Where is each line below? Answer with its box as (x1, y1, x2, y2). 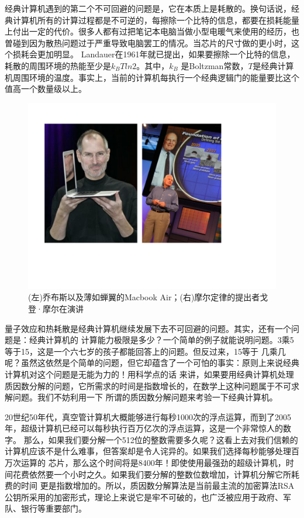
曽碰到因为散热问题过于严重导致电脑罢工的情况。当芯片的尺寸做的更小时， (5, 36, 291, 49)
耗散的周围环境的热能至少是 (5, 59, 111, 71)
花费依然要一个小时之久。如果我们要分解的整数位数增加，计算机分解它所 (12, 468, 291, 480)
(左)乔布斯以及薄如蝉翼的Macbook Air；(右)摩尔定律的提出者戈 (28, 291, 268, 303)
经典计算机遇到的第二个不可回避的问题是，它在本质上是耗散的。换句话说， (5, 2, 291, 14)
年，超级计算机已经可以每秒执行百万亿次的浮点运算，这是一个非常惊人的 (5, 422, 283, 434)
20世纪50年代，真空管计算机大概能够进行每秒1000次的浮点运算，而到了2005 (5, 410, 291, 423)
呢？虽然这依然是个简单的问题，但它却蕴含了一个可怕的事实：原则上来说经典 (5, 356, 299, 369)
